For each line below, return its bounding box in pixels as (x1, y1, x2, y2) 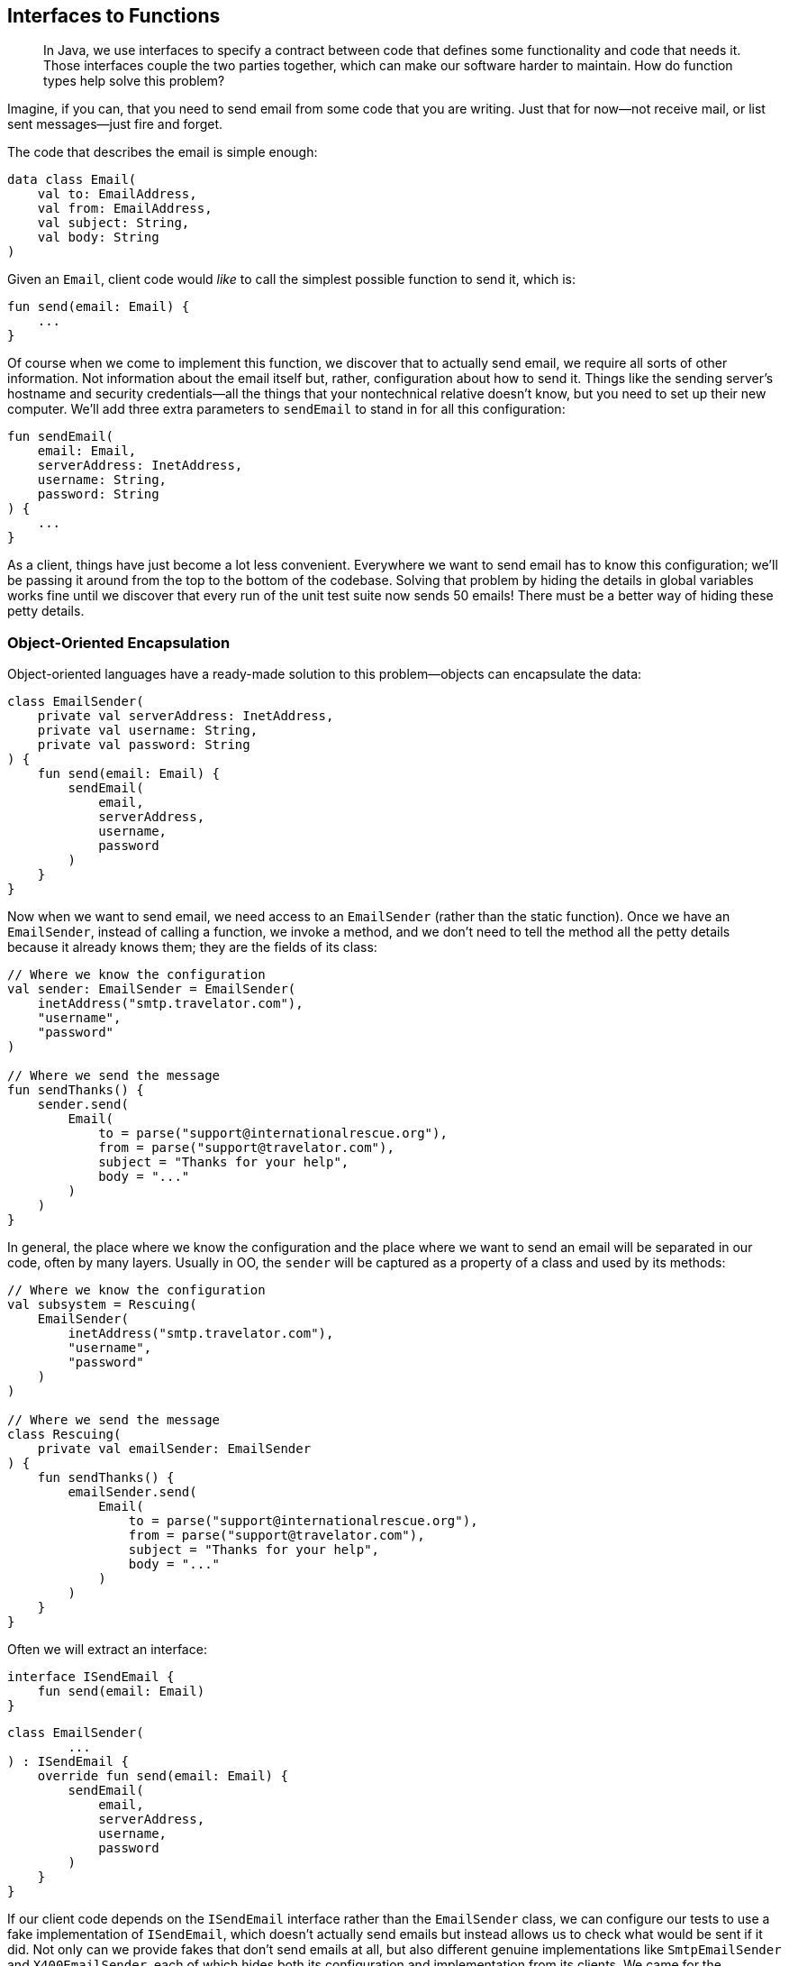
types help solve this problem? (43, 73, 225, 89)
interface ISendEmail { (7, 1669, 175, 1685)
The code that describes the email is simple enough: (7, 144, 318, 160)
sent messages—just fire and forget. (7, 116, 223, 133)
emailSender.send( (68, 1485, 197, 1500)
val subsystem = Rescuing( (7, 1297, 197, 1312)
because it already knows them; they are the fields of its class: (7, 939, 377, 956)
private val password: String (37, 737, 250, 753)
